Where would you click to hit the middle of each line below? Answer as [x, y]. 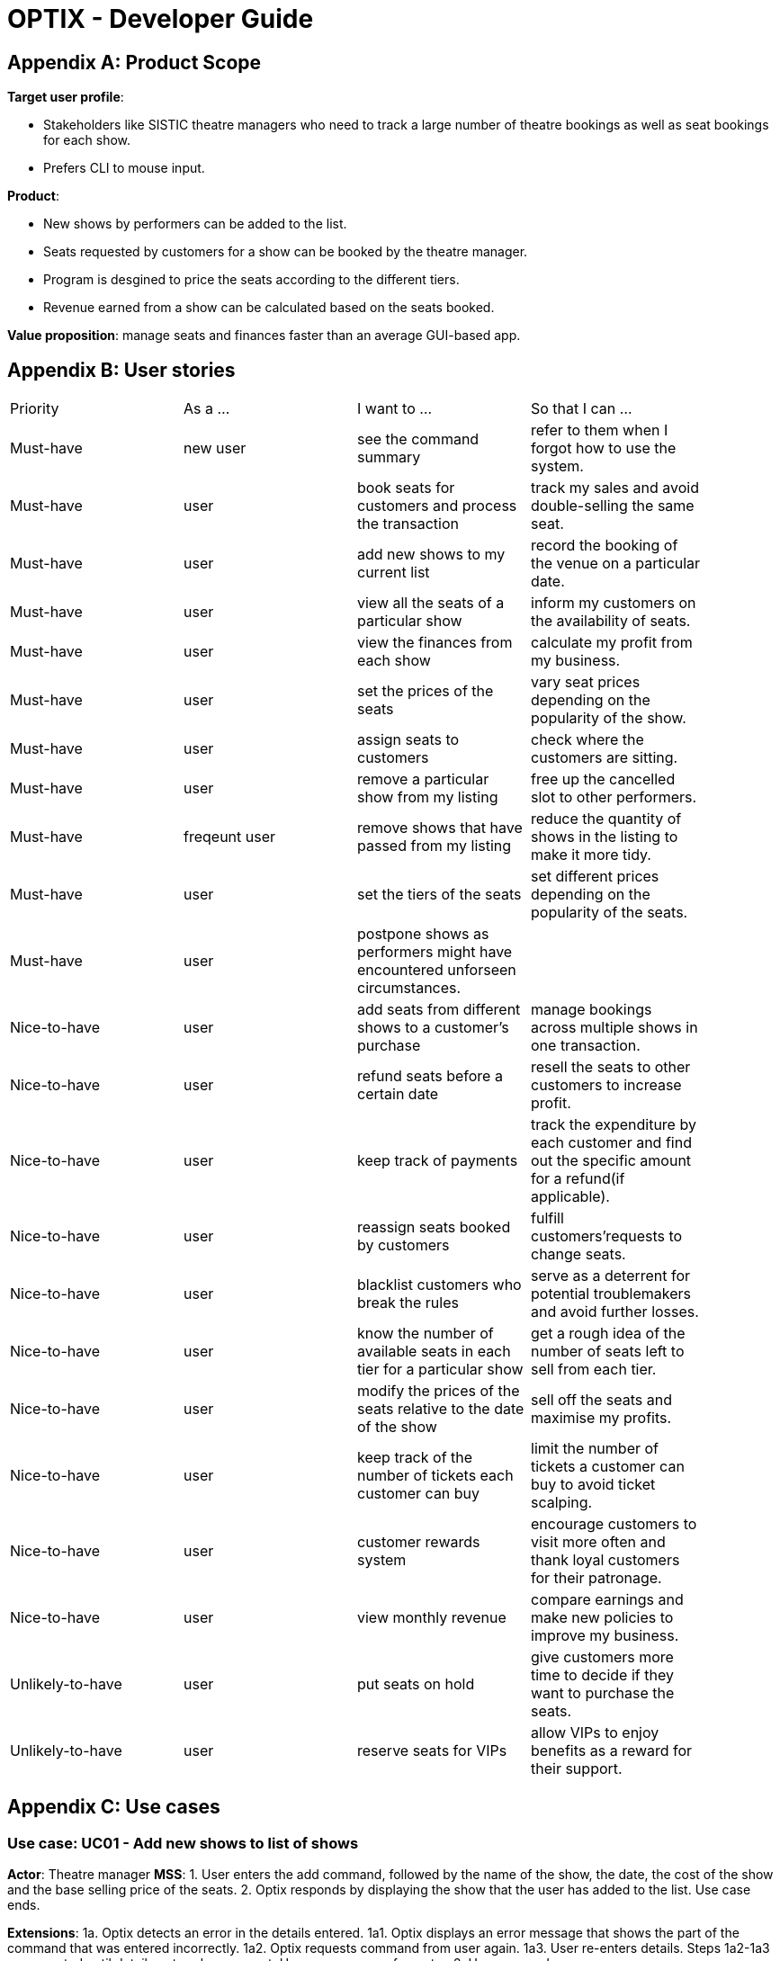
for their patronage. [596, 1578]
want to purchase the [603, 1693]
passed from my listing [435, 846]
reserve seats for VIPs [432, 1751]
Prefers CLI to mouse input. [124, 168]
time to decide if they [602, 1675]
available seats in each [434, 1352]
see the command [418, 439]
